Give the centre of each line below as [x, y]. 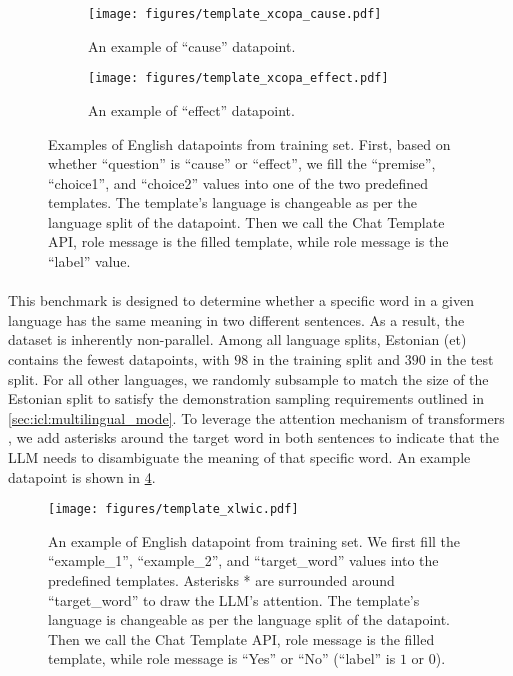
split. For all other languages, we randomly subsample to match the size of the [248, 378]
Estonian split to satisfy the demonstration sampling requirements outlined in [246, 398]
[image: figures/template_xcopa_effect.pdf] [238, 78]
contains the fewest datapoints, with [119, 359]
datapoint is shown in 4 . [82, 476]
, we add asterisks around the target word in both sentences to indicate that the [253, 437]
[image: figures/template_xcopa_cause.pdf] [235, 14]
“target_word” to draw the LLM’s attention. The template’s [234, 599]
